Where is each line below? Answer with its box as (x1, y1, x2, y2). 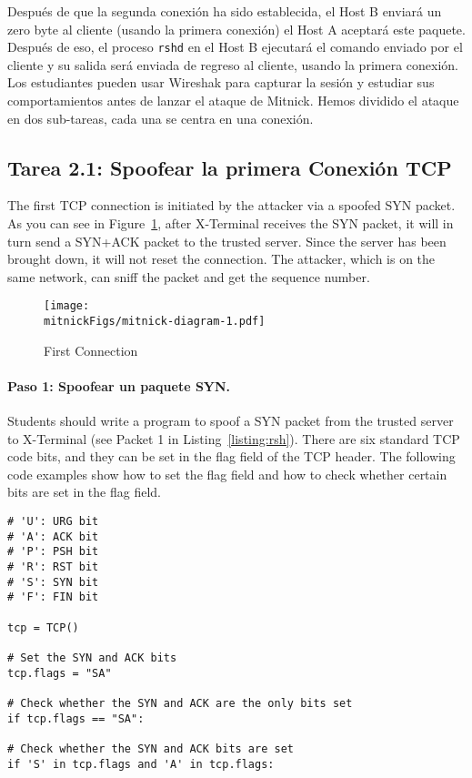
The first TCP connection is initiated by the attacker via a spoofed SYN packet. (7, 196, 456, 215)
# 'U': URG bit (7, 515, 99, 529)
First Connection (44, 340, 138, 359)
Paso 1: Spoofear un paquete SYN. (7, 376, 231, 395)
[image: (44, 299, 90, 313)
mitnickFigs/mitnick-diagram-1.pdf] (44, 315, 266, 328)
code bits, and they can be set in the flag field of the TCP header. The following (7, 447, 456, 466)
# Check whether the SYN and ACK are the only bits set (7, 696, 353, 710)
